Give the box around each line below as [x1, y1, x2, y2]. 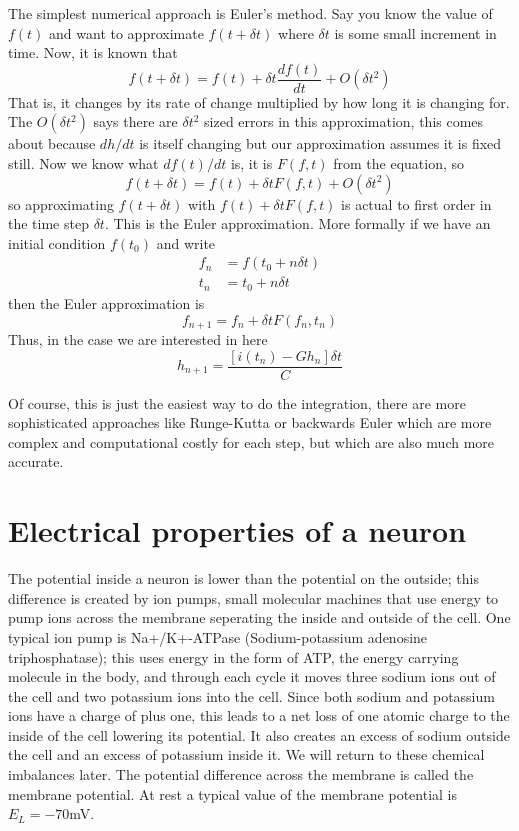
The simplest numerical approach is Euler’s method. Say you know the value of [8, 3, 493, 23]
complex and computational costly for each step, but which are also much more [8, 431, 495, 452]
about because [8, 133, 96, 154]
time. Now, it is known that [8, 42, 178, 63]
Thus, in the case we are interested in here [8, 328, 268, 349]
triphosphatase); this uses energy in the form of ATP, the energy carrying [8, 646, 459, 667]
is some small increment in [334, 22, 497, 43]
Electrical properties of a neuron [8, 510, 467, 551]
